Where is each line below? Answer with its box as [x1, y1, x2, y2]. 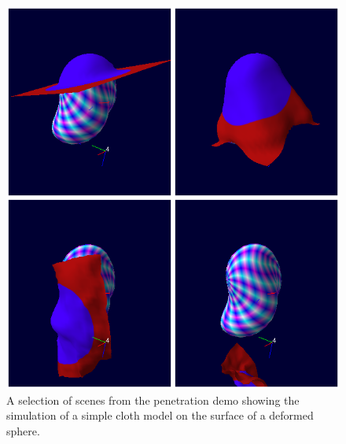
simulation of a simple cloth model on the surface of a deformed [6, 407, 314, 424]
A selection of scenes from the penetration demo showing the [6, 391, 300, 408]
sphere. [6, 422, 40, 438]
